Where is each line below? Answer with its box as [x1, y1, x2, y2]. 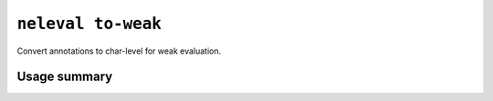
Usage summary [16, 69, 113, 85]
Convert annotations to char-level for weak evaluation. [16, 45, 222, 56]
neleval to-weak [16, 14, 162, 34]
